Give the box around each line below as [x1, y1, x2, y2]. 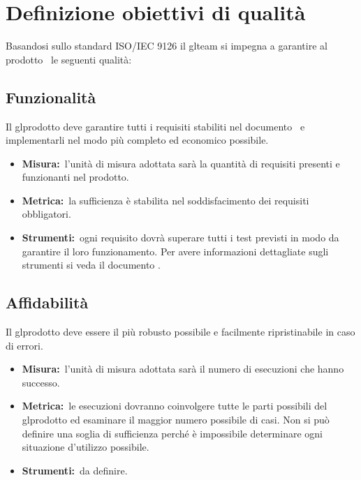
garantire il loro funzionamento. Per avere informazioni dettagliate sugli [22, 243, 329, 258]
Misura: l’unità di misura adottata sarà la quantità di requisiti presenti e [22, 156, 340, 170]
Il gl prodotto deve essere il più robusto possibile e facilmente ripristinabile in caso [6, 324, 355, 339]
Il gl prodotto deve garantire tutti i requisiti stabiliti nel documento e [6, 119, 305, 133]
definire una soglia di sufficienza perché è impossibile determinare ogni [22, 426, 323, 440]
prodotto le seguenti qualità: [6, 52, 132, 66]
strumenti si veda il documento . [22, 257, 161, 272]
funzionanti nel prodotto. [22, 170, 129, 184]
